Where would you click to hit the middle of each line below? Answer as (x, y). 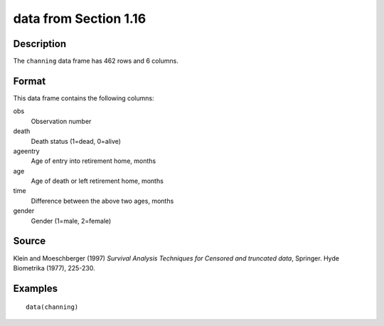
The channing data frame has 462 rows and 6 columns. (96, 61)
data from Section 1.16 (80, 19)
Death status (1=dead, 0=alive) (76, 141)
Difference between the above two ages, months (102, 201)
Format (30, 81)
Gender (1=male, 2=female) (71, 221)
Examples (36, 288)
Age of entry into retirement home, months (94, 161)
